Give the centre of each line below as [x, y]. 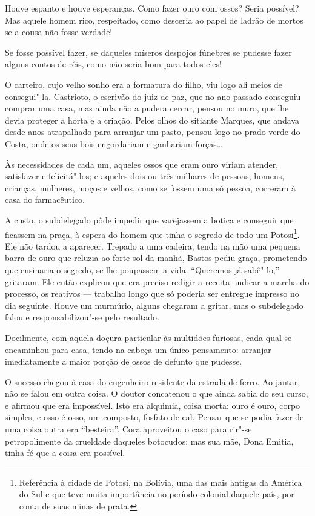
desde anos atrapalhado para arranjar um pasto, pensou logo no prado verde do [153, 132]
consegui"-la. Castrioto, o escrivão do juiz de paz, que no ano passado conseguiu [153, 96]
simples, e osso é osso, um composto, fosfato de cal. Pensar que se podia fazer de [154, 417]
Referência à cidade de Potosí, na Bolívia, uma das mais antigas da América [161, 482]
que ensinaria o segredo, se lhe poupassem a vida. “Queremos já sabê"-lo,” [142, 269]
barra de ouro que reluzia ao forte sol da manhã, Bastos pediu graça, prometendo [156, 258]
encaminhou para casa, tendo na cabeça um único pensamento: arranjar [138, 349]
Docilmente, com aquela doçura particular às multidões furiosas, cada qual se [148, 337]
